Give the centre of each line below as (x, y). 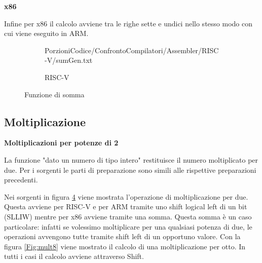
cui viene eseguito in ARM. (46, 33)
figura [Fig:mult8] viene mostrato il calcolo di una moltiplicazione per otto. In (125, 246)
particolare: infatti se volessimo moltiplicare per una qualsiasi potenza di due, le (128, 226)
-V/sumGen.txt (69, 60)
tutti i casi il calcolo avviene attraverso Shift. (74, 256)
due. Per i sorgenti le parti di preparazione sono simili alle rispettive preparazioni (130, 170)
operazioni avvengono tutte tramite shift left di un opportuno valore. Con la (122, 236)
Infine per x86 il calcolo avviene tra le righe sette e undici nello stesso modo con (128, 23)
